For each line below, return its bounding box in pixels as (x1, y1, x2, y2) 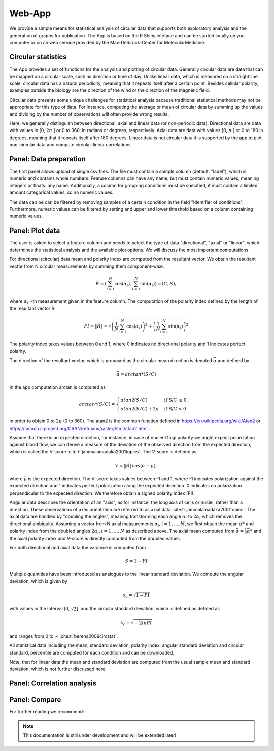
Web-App (9, 8, 51, 19)
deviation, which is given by (9, 578, 68, 584)
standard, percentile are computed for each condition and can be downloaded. (9, 649, 175, 656)
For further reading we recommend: (9, 709, 84, 715)
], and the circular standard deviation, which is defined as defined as (76, 606, 220, 612)
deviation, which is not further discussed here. (9, 666, 107, 672)
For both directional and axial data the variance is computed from (9, 544, 146, 550)
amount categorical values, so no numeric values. (9, 189, 114, 195)
